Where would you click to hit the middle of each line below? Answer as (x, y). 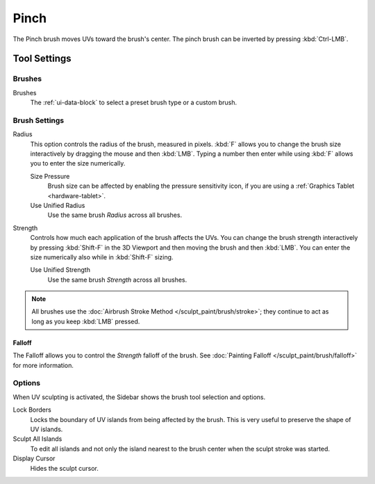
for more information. (43, 365)
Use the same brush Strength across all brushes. (117, 280)
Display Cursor (34, 458)
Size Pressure (50, 176)
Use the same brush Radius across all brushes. (115, 215)
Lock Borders (32, 410)
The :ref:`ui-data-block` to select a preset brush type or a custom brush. (134, 103)
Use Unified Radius (58, 205)
